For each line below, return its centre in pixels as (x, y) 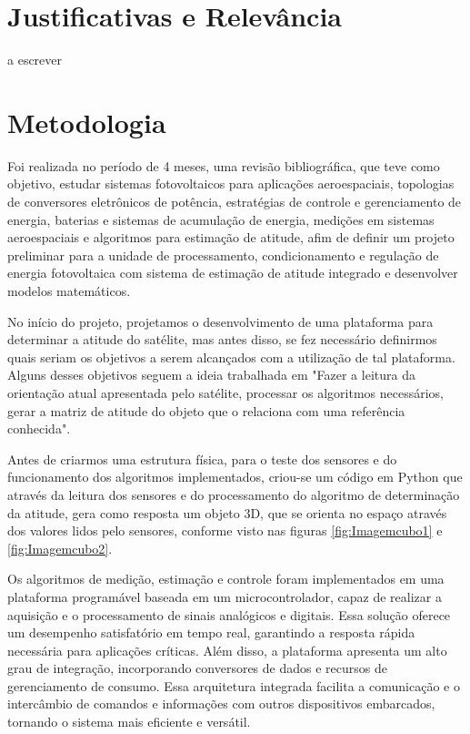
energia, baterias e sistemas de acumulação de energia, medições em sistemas (221, 219)
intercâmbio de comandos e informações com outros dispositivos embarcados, (221, 703)
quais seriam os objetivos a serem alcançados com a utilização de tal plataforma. (231, 357)
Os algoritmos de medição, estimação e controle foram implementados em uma (226, 579)
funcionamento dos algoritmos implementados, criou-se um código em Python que (235, 477)
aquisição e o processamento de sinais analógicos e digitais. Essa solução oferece (229, 614)
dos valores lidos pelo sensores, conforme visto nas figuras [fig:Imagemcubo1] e (225, 530)
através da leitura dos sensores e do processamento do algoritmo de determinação (234, 494)
